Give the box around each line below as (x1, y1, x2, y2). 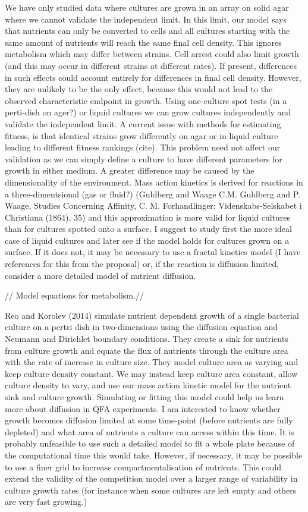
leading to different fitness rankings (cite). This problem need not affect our (5, 141, 281, 153)
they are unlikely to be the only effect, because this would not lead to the (5, 83, 273, 95)
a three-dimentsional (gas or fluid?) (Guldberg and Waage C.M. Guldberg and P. (5, 187, 300, 200)
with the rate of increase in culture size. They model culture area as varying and (5, 356, 298, 368)
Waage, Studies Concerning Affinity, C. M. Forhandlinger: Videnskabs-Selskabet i (5, 199, 302, 212)
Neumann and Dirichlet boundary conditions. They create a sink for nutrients (5, 332, 288, 345)
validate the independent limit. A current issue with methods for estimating (5, 117, 281, 130)
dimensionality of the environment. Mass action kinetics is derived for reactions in (5, 175, 303, 188)
